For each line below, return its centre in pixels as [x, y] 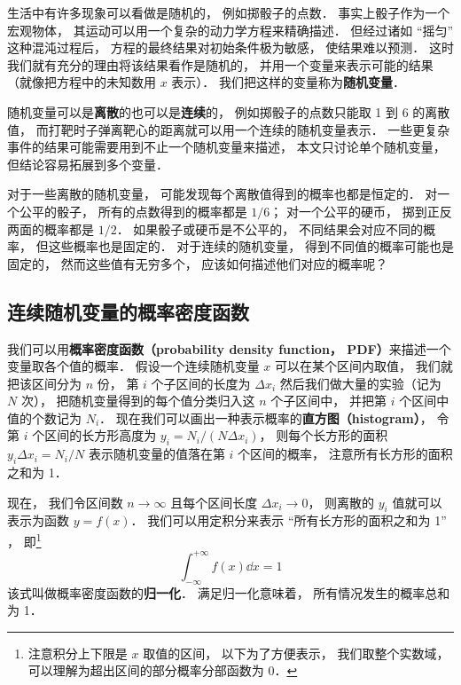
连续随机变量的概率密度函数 [128, 311]
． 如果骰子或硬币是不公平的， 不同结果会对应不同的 [270, 228]
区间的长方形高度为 [101, 435]
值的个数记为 [44, 417]
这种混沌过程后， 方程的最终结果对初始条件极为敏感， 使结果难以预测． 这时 [230, 47]
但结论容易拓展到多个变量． [88, 164]
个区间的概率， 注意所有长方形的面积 [345, 454]
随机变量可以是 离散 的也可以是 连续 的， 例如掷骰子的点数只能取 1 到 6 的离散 [229, 111]
